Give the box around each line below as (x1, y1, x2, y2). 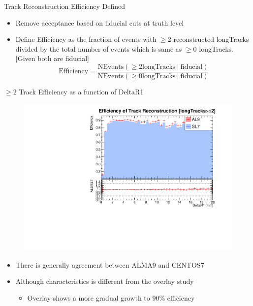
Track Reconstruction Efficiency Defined (4, 1, 126, 11)
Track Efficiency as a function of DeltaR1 (19, 87, 144, 97)
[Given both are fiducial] (15, 53, 89, 63)
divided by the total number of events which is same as (15, 43, 182, 54)
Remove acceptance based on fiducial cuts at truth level (15, 17, 184, 28)
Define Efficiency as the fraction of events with (15, 34, 157, 44)
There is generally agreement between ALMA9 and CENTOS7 (15, 259, 204, 270)
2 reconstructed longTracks (167, 34, 249, 44)
